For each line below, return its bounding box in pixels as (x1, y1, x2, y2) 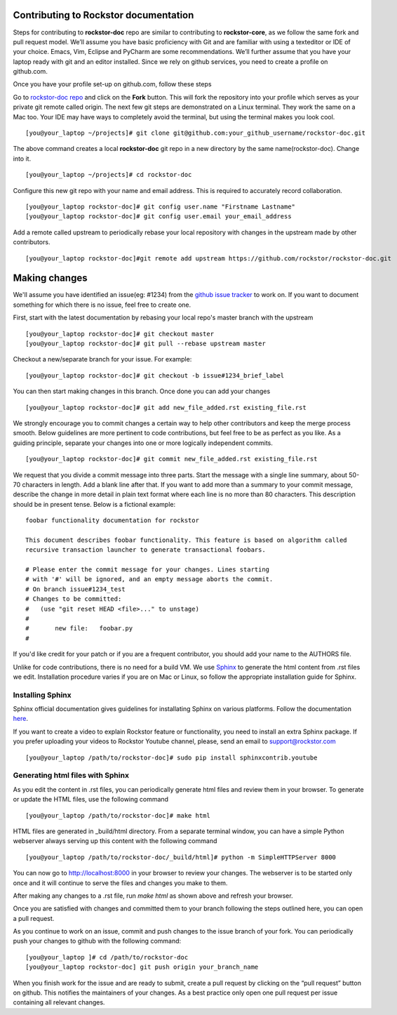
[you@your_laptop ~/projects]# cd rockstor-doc (25, 171, 192, 179)
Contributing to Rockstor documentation (13, 9, 194, 21)
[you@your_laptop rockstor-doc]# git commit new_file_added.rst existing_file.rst (25, 455, 318, 463)
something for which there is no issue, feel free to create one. (13, 300, 191, 309)
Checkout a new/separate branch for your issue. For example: (13, 355, 192, 364)
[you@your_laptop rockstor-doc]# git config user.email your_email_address (25, 213, 292, 220)
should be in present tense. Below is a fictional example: (13, 500, 175, 508)
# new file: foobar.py (25, 625, 133, 632)
